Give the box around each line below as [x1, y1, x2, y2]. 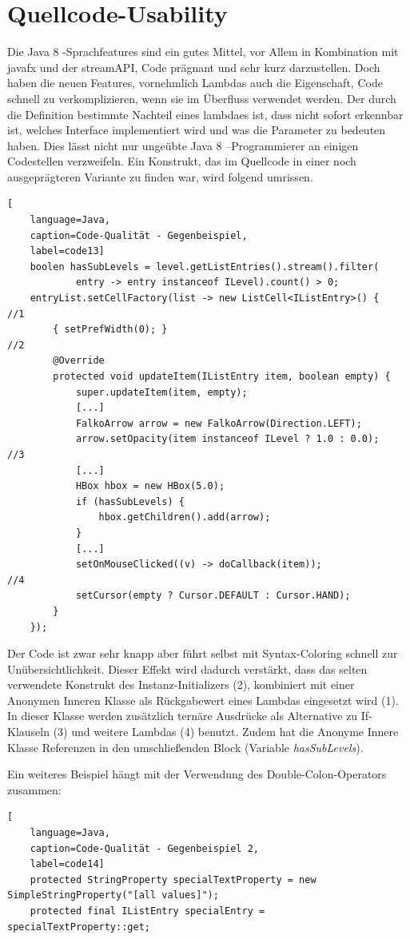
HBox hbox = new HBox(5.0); [75, 480, 225, 492]
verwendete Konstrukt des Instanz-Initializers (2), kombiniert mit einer [7, 676, 355, 693]
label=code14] [30, 858, 105, 870]
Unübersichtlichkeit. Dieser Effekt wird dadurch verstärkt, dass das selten [7, 660, 368, 677]
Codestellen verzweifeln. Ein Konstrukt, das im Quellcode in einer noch [7, 153, 356, 169]
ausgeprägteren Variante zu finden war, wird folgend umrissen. [7, 168, 313, 185]
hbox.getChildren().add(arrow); [98, 511, 271, 523]
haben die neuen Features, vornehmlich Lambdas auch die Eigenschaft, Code [7, 74, 383, 91]
